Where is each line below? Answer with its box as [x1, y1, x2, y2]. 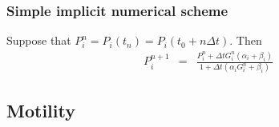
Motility [6, 97, 75, 122]
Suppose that [6, 32, 71, 49]
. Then [229, 32, 262, 49]
